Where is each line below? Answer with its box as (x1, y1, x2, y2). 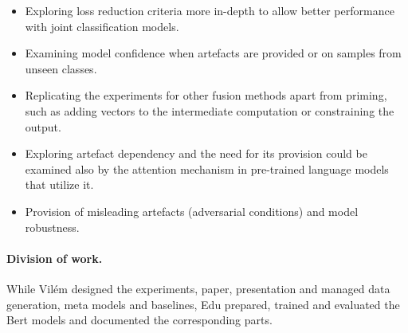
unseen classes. (25, 60, 97, 76)
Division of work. (6, 249, 103, 266)
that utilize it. (25, 176, 94, 193)
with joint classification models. (25, 18, 179, 34)
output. (25, 118, 61, 135)
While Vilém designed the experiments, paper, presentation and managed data (6, 280, 390, 296)
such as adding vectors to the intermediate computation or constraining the (25, 102, 394, 119)
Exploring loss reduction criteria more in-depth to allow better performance (25, 2, 394, 18)
